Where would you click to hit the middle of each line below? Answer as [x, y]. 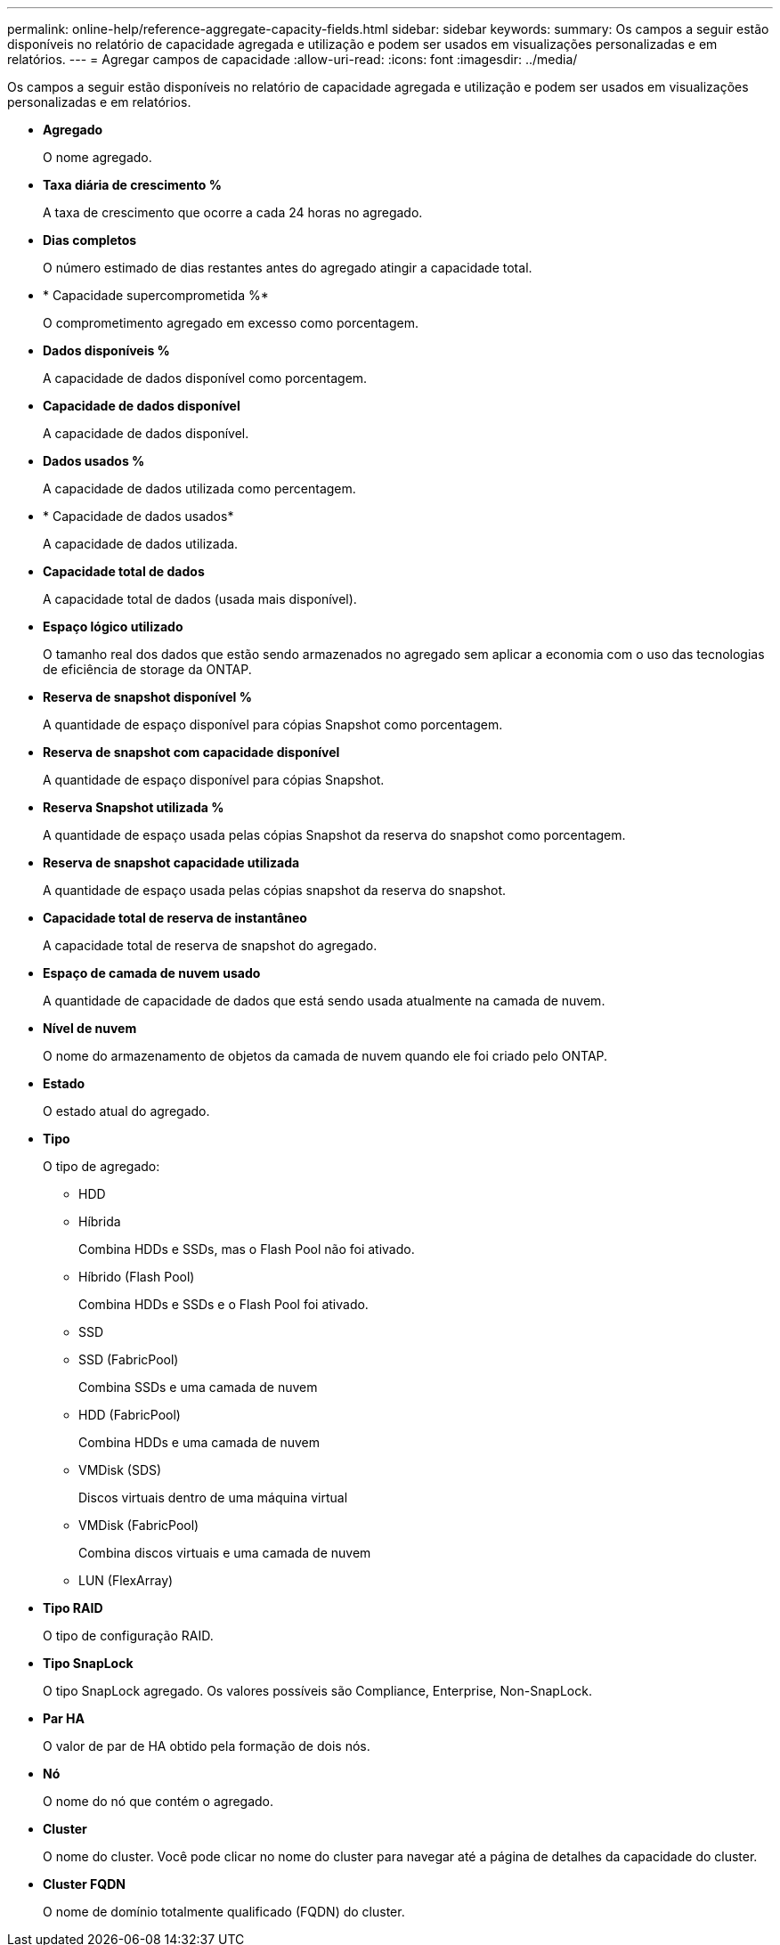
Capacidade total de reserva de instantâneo [175, 918]
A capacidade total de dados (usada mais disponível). [200, 599]
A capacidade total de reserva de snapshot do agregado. [210, 945]
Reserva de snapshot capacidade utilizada [171, 863]
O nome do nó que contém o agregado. [158, 1801]
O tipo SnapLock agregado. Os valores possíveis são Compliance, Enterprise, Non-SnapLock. [317, 1691]
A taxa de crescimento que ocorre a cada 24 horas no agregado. [233, 212]
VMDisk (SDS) [120, 1470]
